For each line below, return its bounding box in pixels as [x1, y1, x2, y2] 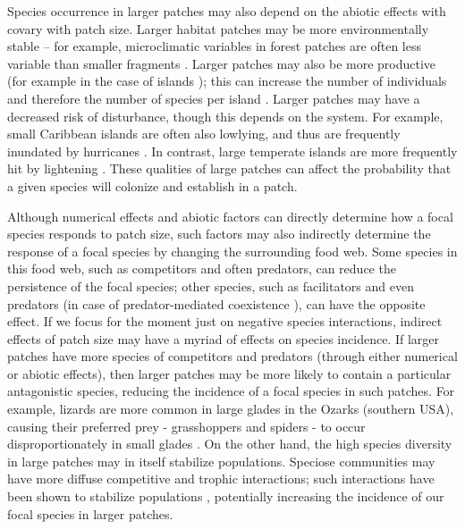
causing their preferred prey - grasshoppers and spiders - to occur [7, 416, 366, 435]
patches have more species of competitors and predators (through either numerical [7, 347, 458, 365]
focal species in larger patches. [7, 504, 173, 523]
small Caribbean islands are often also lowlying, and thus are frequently [7, 124, 401, 143]
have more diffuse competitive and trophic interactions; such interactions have [7, 469, 435, 488]
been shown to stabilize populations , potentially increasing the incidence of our [7, 487, 444, 506]
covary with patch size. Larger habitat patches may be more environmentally [7, 19, 429, 38]
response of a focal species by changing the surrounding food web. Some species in [7, 241, 458, 260]
